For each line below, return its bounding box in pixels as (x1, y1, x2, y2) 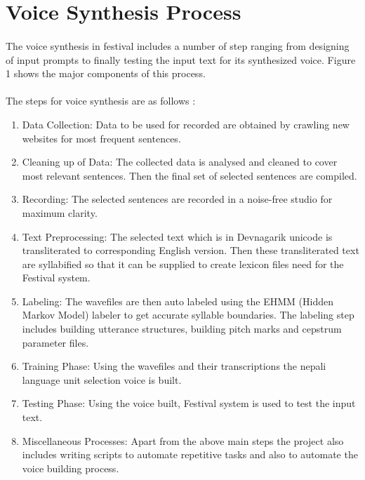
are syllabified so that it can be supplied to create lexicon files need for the (22, 256, 344, 271)
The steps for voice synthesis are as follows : (6, 93, 196, 108)
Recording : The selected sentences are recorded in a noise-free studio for (22, 192, 333, 206)
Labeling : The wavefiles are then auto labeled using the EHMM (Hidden (22, 293, 333, 308)
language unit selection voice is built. (22, 372, 182, 387)
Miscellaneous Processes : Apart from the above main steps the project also (22, 433, 344, 448)
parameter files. (22, 335, 89, 349)
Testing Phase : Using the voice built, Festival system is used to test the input (22, 396, 356, 411)
